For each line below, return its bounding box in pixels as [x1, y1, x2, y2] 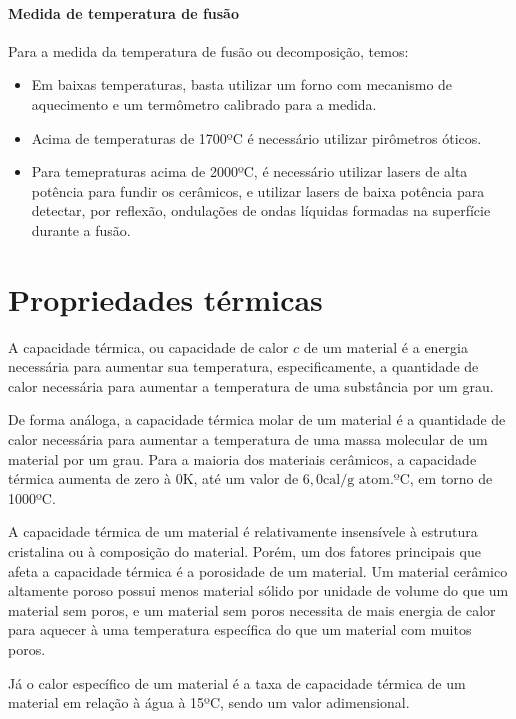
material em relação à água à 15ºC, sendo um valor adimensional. [8, 692, 410, 713]
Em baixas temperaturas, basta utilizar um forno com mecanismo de [31, 74, 453, 95]
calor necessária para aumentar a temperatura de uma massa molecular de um [8, 429, 488, 450]
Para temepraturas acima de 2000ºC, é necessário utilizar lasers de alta [31, 161, 468, 182]
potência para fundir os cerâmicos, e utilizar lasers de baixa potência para [31, 180, 485, 201]
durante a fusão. [31, 219, 131, 240]
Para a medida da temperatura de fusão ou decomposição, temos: [8, 40, 409, 61]
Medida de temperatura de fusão [8, 2, 239, 23]
